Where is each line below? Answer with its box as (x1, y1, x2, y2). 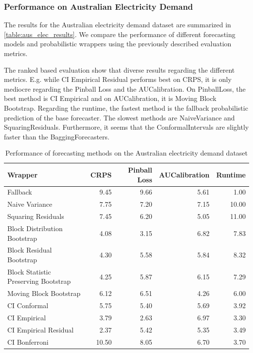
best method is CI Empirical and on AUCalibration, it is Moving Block (4, 93, 217, 103)
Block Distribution (7, 223, 63, 233)
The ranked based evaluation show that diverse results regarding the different (4, 64, 235, 75)
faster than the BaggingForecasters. (4, 131, 109, 141)
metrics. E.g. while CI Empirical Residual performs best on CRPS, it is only (4, 74, 232, 84)
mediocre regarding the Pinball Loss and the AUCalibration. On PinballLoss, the (4, 83, 246, 94)
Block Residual (7, 245, 52, 255)
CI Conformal (7, 300, 49, 311)
